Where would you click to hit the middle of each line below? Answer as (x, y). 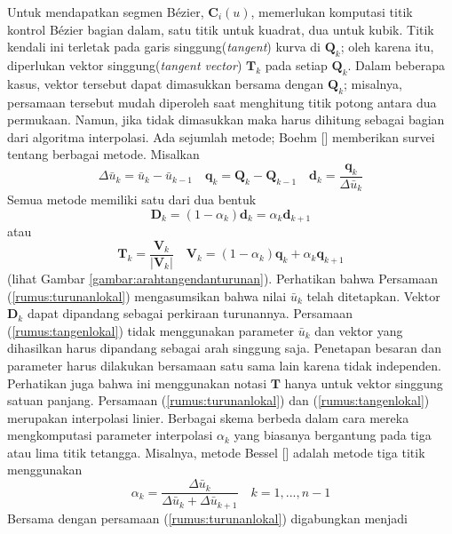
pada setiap (296, 64)
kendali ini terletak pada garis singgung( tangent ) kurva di (164, 47)
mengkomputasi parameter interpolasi (110, 435)
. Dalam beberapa (396, 64)
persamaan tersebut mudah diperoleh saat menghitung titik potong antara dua (222, 102)
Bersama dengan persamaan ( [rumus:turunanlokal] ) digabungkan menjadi (208, 518)
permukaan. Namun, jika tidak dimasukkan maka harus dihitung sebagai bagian (226, 120)
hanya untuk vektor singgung (364, 383)
